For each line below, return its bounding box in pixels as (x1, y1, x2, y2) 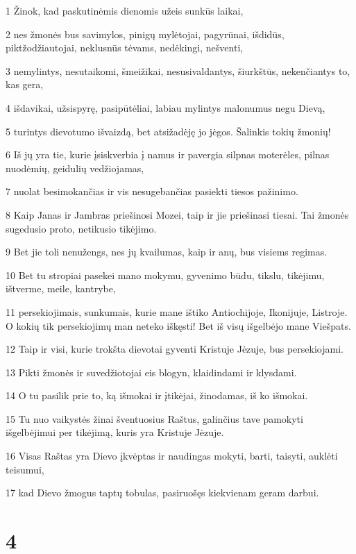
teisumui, (6, 462, 44, 476)
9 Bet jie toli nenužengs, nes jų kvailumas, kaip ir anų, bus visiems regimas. (6, 244, 328, 259)
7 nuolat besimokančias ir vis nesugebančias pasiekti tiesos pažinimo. (6, 184, 298, 199)
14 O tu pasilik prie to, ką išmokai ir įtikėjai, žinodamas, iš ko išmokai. (6, 388, 308, 403)
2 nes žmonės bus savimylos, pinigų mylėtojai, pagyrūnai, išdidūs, (6, 26, 285, 41)
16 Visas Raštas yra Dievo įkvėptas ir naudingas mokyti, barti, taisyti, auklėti (6, 448, 338, 463)
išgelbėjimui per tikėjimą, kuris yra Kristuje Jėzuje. (6, 425, 224, 439)
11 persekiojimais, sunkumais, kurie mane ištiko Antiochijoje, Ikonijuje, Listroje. (6, 304, 348, 319)
